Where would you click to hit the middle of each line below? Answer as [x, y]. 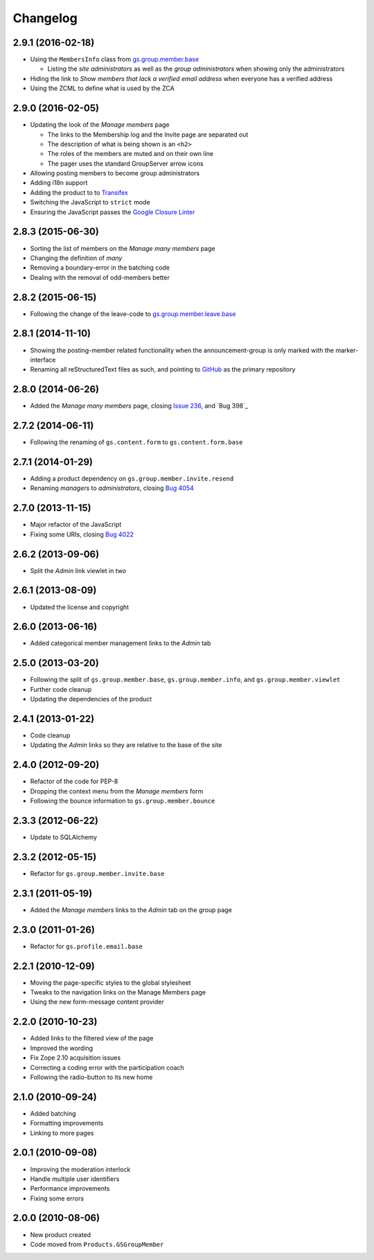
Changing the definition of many [76, 258]
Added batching [53, 1113]
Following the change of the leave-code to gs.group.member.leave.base [133, 314]
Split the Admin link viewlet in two [78, 570]
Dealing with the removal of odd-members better [100, 277]
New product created [61, 1234]
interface [43, 360]
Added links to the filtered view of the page [92, 1038]
